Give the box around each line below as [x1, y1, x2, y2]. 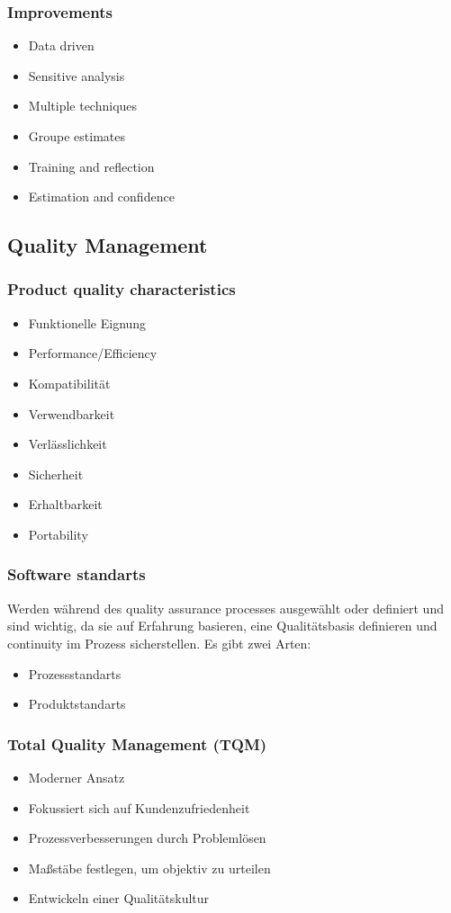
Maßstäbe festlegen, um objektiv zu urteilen [28, 858, 271, 877]
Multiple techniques [28, 96, 138, 115]
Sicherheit [28, 464, 84, 483]
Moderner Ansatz [28, 767, 125, 786]
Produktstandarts [28, 694, 126, 713]
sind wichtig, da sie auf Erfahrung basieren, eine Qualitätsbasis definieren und [7, 616, 437, 635]
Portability [28, 524, 88, 543]
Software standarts [7, 563, 146, 586]
